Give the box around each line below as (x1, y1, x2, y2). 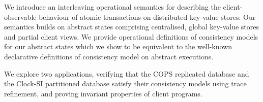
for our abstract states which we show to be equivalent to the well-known (4, 41, 232, 52)
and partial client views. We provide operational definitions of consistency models (4, 31, 258, 42)
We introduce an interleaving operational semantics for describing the (4, 2, 221, 12)
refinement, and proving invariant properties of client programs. (4, 88, 202, 98)
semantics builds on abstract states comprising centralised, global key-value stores (4, 21, 259, 32)
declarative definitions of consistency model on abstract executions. (4, 51, 214, 61)
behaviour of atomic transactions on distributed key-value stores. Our (39, 11, 256, 22)
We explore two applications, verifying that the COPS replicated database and (4, 68, 249, 79)
